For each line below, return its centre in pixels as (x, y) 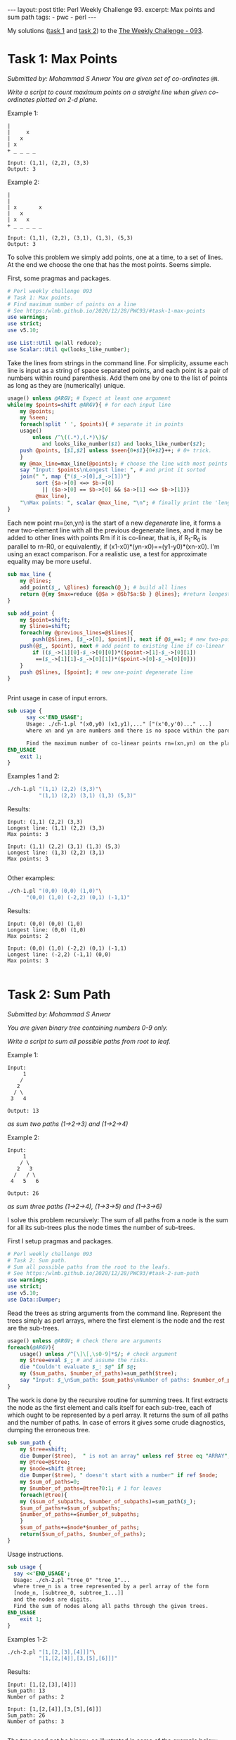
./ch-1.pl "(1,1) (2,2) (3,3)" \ (54, 789)
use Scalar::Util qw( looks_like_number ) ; (69, 349)
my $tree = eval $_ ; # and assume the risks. (85, 1361)
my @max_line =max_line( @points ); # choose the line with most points (124, 464)
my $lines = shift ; (45, 627)
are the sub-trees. (33, 1328)
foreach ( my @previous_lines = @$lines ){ (77, 633)
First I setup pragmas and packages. (60, 1241)
